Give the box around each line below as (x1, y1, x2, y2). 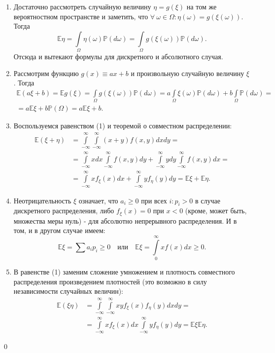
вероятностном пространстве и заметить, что (13, 11, 148, 21)
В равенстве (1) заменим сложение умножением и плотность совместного (13, 267, 235, 277)
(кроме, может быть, (185, 205, 247, 216)
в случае (195, 195, 220, 205)
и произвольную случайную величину (131, 68, 244, 78)
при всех (141, 195, 167, 205)
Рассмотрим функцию (13, 68, 79, 78)
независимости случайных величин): (13, 286, 124, 296)
